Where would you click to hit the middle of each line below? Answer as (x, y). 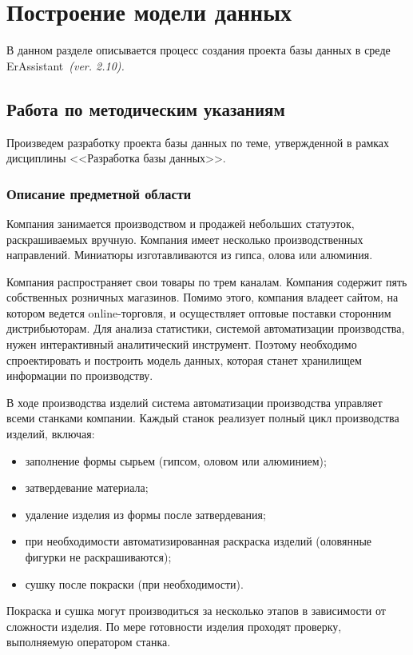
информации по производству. (80, 375)
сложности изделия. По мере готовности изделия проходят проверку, (174, 626)
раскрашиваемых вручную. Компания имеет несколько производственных (185, 239)
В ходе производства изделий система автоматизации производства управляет (195, 402)
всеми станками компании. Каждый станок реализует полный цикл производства (203, 418)
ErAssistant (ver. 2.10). (66, 65)
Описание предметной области (99, 193)
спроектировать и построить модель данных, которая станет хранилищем (184, 359)
